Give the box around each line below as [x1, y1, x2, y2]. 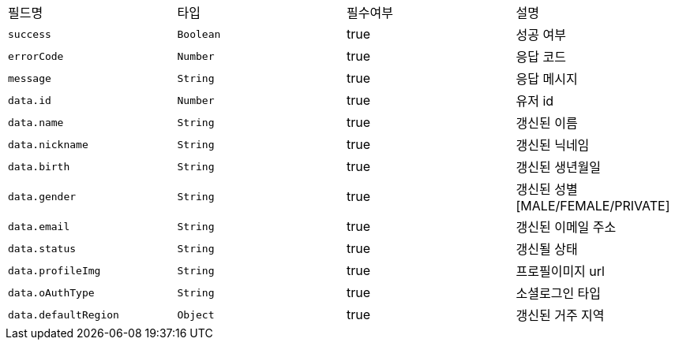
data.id [8, 94, 51, 106]
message [8, 72, 51, 84]
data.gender [8, 190, 77, 203]
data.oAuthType [8, 286, 95, 299]
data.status [8, 242, 77, 255]
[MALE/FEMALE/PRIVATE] [516, 198, 670, 214]
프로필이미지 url [516, 263, 605, 279]
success [8, 28, 51, 40]
